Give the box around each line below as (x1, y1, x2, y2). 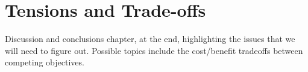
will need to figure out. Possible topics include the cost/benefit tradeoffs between (5, 44, 303, 56)
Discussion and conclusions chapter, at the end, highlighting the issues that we (5, 32, 295, 45)
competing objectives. (5, 56, 84, 68)
